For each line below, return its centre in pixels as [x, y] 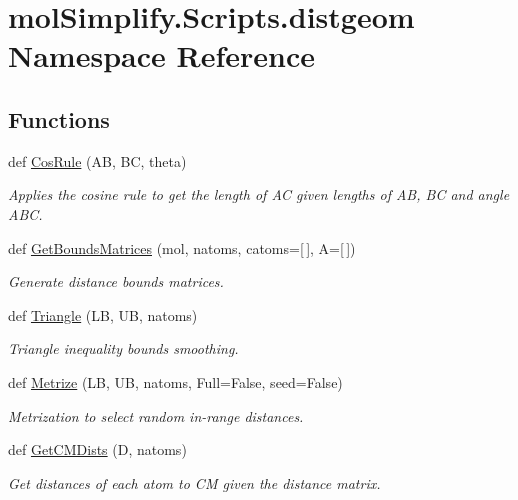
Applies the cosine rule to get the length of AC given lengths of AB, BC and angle [259, 194]
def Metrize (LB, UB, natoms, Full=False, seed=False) [175, 381]
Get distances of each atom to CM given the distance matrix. [194, 482]
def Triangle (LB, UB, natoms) [103, 314]
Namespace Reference [161, 55]
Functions [59, 118]
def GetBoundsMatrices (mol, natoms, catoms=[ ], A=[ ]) [182, 247]
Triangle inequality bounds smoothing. [123, 348]
